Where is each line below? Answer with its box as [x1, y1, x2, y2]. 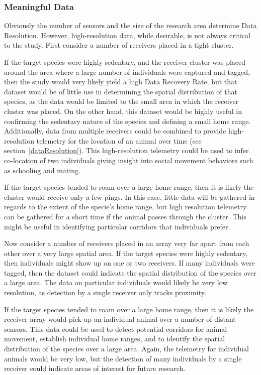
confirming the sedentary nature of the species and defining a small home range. [4, 115, 251, 126]
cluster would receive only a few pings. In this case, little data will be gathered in [4, 191, 255, 202]
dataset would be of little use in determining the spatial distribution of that [4, 86, 237, 96]
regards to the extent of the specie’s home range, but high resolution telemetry [4, 201, 247, 212]
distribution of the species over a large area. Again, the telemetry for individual [4, 343, 249, 354]
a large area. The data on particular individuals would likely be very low [4, 277, 228, 288]
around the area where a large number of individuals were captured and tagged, [4, 66, 250, 77]
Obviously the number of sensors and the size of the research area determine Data [4, 20, 257, 31]
